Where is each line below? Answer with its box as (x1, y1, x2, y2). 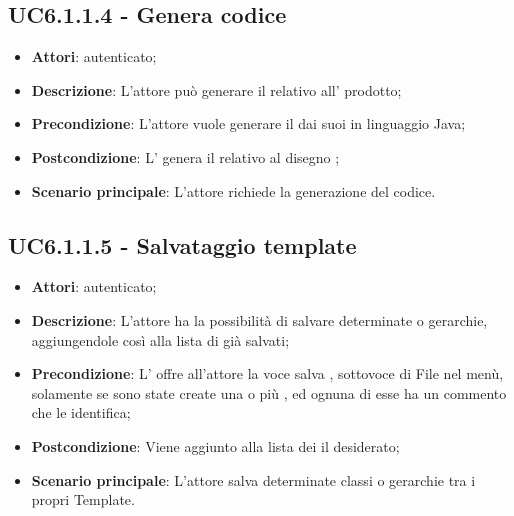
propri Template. (31, 489, 135, 510)
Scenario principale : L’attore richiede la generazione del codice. (31, 180, 436, 201)
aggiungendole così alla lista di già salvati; (31, 329, 290, 350)
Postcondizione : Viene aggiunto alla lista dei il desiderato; (31, 435, 400, 456)
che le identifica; (31, 402, 131, 423)
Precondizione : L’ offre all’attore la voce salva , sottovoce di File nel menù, (31, 363, 504, 384)
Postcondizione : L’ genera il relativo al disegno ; (31, 146, 340, 167)
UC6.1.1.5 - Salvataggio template (8, 229, 357, 260)
